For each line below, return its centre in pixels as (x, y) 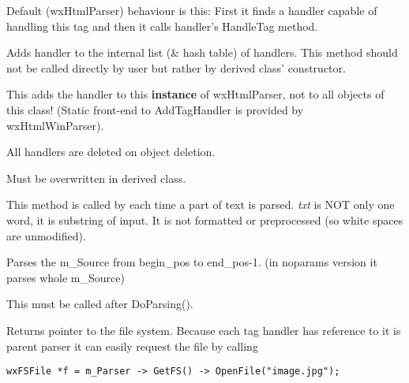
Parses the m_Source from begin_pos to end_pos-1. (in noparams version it (192, 262)
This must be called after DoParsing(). (100, 304)
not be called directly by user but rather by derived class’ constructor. (176, 67)
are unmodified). (46, 235)
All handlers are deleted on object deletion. (111, 152)
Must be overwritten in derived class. (96, 178)
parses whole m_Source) (66, 277)
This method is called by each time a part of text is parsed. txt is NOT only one (201, 205)
